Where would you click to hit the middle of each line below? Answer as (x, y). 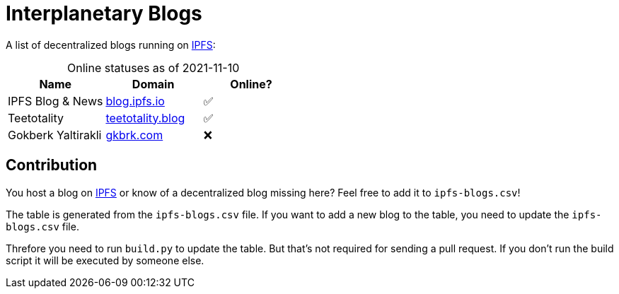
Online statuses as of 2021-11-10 (153, 67)
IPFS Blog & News (56, 101)
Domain (153, 84)
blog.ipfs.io (135, 101)
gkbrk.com (134, 135)
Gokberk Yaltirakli (55, 135)
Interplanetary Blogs (104, 13)
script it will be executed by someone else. (105, 260)
